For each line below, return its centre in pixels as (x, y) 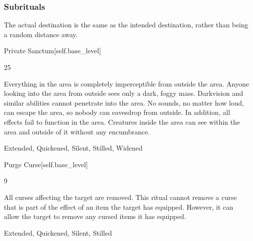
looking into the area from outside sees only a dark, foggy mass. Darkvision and (124, 93)
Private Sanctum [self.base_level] (53, 51)
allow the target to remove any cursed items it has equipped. (95, 216)
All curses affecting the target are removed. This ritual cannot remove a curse (120, 197)
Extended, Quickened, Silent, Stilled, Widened (73, 148)
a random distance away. (41, 34)
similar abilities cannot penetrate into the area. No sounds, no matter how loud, (124, 102)
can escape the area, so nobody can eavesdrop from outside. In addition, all (117, 112)
